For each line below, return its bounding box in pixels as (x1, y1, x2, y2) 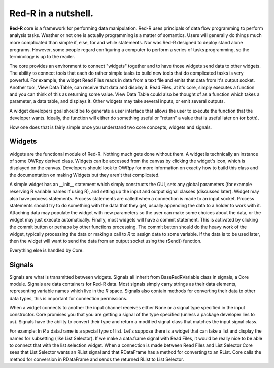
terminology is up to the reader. (9, 54, 76, 60)
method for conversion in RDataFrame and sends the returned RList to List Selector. (9, 356, 184, 362)
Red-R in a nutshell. (9, 8, 94, 19)
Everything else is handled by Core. (9, 247, 84, 253)
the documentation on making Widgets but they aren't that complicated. (9, 172, 160, 178)
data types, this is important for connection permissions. (9, 295, 128, 301)
